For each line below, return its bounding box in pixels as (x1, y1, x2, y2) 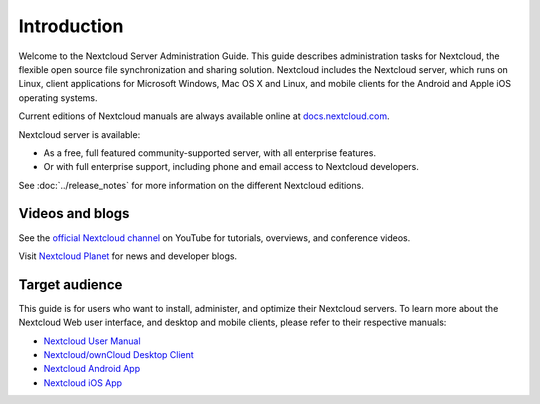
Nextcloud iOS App (43, 376, 123, 389)
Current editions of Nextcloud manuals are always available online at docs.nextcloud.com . (18, 110, 390, 122)
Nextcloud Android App (43, 363, 140, 375)
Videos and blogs (18, 205, 130, 222)
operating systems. (18, 91, 98, 104)
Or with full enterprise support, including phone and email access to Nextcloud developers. (43, 161, 419, 173)
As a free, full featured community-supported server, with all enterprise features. (43, 146, 377, 159)
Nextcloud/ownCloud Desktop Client (43, 349, 194, 361)
